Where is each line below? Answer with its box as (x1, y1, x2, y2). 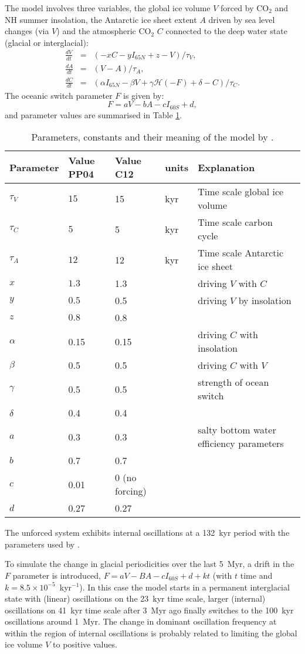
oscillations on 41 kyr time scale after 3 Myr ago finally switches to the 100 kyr (5, 603, 294, 616)
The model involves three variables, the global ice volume (5, 2, 211, 14)
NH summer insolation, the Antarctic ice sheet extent (5, 13, 197, 25)
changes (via (5, 25, 49, 37)
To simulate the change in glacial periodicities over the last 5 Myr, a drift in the (5, 558, 294, 570)
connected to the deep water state (165, 25, 287, 37)
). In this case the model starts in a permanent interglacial (79, 580, 290, 593)
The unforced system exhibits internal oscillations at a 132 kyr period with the (5, 526, 290, 539)
